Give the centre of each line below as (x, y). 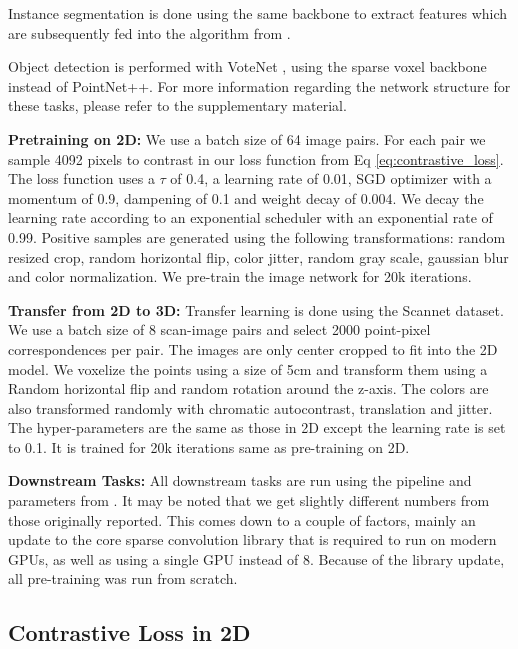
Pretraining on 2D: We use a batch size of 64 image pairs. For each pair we (247, 138)
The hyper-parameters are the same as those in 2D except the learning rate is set (257, 427)
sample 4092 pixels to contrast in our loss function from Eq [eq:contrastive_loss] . (256, 158)
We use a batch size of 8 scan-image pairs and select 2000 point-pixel (219, 329)
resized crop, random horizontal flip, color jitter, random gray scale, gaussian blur (258, 256)
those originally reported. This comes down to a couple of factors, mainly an (242, 519)
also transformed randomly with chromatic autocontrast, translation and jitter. (250, 407)
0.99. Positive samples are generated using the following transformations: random (257, 236)
